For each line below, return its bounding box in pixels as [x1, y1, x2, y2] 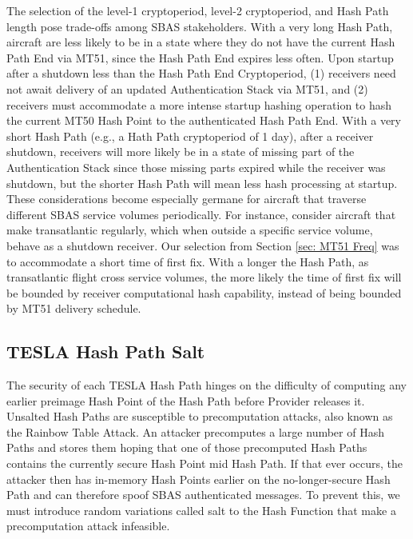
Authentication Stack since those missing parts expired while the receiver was [6, 158, 386, 175]
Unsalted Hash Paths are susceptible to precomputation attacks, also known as [6, 408, 393, 425]
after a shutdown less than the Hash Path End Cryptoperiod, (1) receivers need [6, 65, 396, 82]
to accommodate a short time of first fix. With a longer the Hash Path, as [6, 253, 369, 269]
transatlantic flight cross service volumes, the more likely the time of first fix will [6, 269, 402, 285]
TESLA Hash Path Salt [6, 339, 205, 364]
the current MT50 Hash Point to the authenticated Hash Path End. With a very [6, 112, 401, 129]
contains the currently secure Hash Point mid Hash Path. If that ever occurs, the [6, 455, 403, 472]
